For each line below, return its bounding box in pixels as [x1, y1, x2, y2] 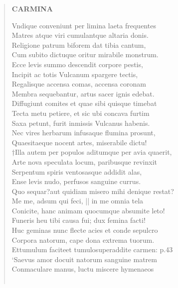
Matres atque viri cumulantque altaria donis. [11, 30, 149, 40]
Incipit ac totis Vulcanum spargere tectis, [11, 69, 138, 79]
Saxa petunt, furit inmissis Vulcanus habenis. [11, 117, 150, 128]
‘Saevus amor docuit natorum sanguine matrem [11, 254, 157, 264]
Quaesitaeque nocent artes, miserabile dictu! [11, 137, 147, 147]
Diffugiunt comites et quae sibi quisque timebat [11, 98, 157, 108]
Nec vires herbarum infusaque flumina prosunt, [11, 127, 156, 138]
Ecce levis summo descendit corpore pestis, [11, 59, 143, 69]
